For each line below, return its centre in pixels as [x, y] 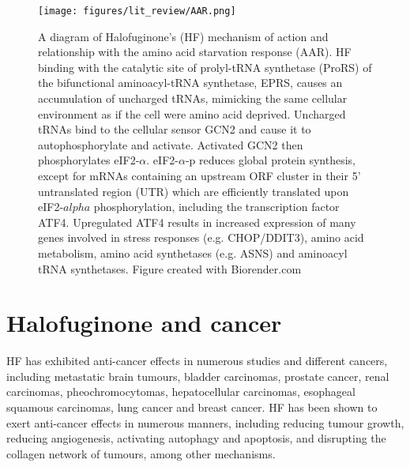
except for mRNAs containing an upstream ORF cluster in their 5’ [199, 175]
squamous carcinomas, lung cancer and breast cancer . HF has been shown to [192, 407]
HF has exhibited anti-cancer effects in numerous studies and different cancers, [197, 361]
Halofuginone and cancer [144, 323]
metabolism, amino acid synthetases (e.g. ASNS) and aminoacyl [193, 252]
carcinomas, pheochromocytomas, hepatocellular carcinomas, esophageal [181, 392]
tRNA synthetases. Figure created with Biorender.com [170, 268]
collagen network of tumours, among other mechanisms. [141, 453]
